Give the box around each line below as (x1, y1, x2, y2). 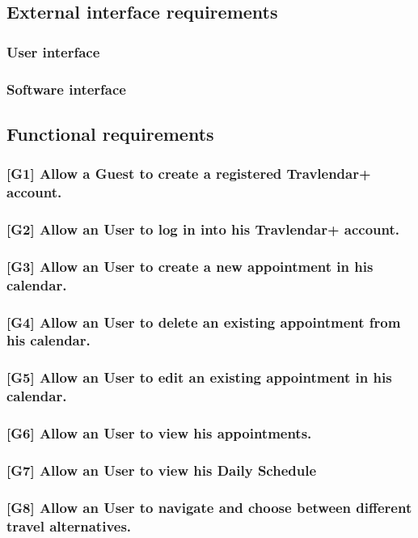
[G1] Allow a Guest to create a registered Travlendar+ (6, 163, 371, 184)
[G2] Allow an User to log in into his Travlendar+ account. (6, 218, 399, 239)
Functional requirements (6, 121, 214, 146)
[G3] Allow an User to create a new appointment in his (6, 256, 374, 276)
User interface (6, 41, 100, 61)
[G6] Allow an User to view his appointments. (6, 423, 312, 443)
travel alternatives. (6, 515, 132, 536)
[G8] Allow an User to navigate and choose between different (6, 497, 412, 517)
